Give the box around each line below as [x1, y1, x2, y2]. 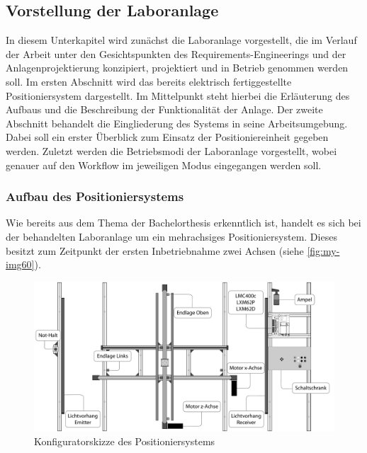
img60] [6, 257, 35, 272]
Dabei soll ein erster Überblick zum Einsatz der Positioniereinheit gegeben [6, 130, 329, 144]
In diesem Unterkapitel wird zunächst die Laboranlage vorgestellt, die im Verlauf [6, 33, 357, 47]
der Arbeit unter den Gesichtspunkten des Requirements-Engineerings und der [6, 46, 346, 61]
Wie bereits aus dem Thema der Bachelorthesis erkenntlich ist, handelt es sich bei [6, 215, 361, 230]
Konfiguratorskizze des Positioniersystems [34, 434, 215, 449]
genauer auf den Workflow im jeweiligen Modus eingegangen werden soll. [6, 157, 322, 172]
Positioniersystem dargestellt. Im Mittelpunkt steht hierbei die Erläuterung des [6, 88, 350, 103]
